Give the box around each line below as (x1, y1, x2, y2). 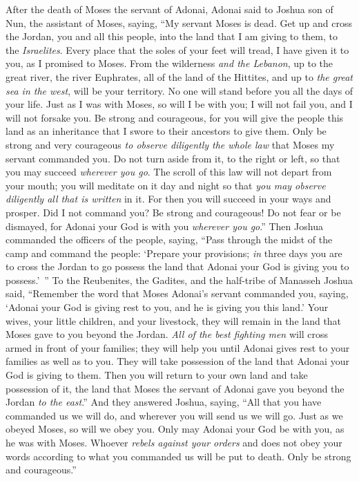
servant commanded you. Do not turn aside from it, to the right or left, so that (6, 151, 340, 165)
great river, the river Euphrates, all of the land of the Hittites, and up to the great (6, 69, 353, 84)
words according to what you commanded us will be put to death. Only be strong (6, 449, 351, 463)
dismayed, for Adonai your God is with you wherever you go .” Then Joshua (6, 218, 323, 233)
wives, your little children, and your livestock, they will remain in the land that (6, 313, 342, 328)
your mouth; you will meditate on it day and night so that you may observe (6, 178, 326, 192)
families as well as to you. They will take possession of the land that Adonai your (6, 354, 349, 368)
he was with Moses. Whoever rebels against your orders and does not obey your (6, 435, 342, 449)
